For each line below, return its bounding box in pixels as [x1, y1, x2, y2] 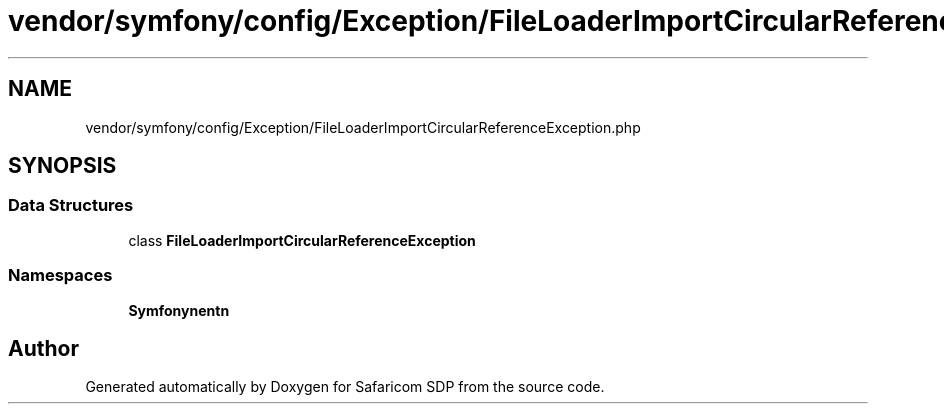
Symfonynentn [128, 301, 230, 319]
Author [8, 335, 79, 361]
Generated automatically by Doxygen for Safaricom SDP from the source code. [85, 378, 605, 396]
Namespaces [8, 265, 113, 286]
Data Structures [8, 195, 134, 216]
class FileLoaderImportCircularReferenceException [128, 231, 476, 249]
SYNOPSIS [8, 153, 117, 179]
